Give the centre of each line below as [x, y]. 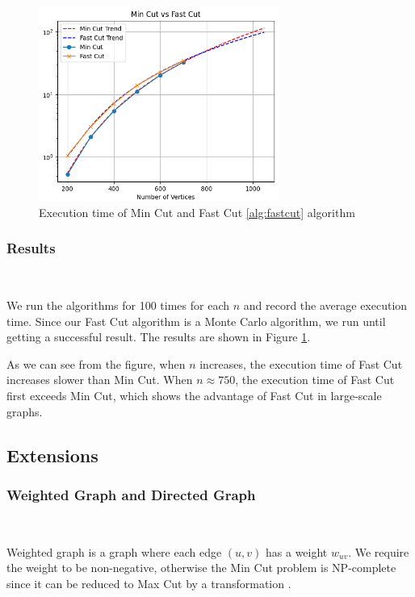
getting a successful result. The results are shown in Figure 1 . [159, 337]
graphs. [25, 411]
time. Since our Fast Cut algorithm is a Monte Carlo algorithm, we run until [196, 321]
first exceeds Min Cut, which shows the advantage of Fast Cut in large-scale [194, 396]
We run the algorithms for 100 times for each [118, 305]
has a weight [297, 551]
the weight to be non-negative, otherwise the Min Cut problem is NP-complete [201, 568]
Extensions [52, 455]
